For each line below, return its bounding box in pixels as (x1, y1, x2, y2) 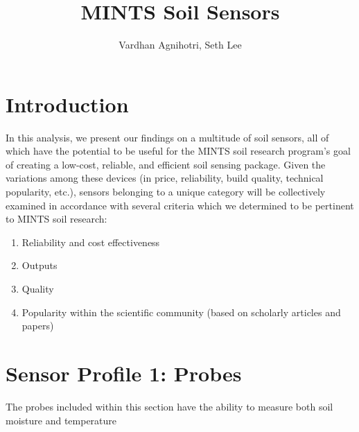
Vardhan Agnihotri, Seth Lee (119, 37, 242, 52)
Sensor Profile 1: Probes (6, 358, 242, 387)
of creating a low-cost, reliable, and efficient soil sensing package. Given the (6, 157, 326, 171)
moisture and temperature (6, 413, 117, 427)
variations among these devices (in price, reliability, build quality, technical (6, 171, 324, 185)
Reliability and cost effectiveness (21, 234, 160, 249)
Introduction (6, 89, 129, 118)
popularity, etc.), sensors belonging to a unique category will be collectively (6, 184, 326, 199)
